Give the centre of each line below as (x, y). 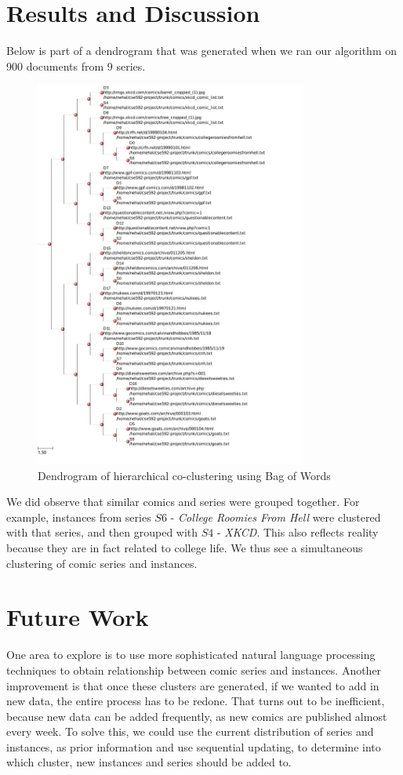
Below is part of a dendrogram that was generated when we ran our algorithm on (201, 51)
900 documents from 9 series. (76, 65)
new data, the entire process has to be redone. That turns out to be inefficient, (196, 701)
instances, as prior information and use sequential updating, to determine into (194, 746)
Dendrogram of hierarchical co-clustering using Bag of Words (184, 475)
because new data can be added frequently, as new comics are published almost (197, 716)
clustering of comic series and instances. (102, 563)
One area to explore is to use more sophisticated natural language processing (191, 655)
